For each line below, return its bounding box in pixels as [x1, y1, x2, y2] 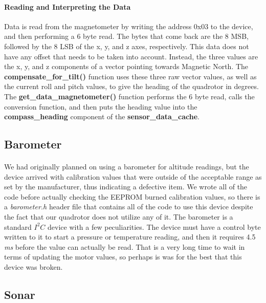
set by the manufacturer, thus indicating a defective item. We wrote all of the [4, 181, 248, 192]
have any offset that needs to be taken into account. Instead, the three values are [4, 51, 258, 61]
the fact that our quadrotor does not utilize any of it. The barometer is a [4, 211, 233, 222]
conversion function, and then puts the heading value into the [4, 101, 197, 112]
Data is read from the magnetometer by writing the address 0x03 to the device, [4, 20, 253, 31]
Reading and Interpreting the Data [4, 1, 131, 12]
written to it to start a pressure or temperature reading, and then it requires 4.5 [4, 231, 256, 242]
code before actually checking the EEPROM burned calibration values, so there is [4, 191, 260, 202]
